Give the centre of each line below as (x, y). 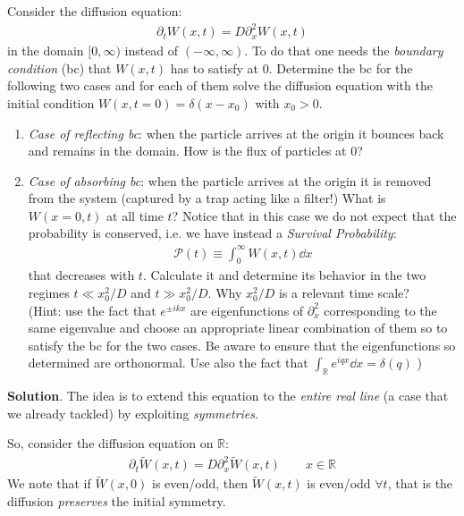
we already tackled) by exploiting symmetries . (133, 413)
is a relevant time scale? (344, 292)
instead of (152, 51)
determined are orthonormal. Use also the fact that (168, 363)
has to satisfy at (215, 68)
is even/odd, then (200, 483)
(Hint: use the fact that (92, 310)
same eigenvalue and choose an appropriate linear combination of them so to (238, 328)
